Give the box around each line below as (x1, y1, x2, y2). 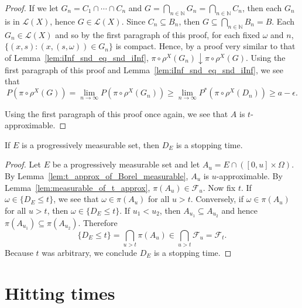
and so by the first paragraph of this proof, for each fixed (55, 28, 260, 40)
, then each (242, 2, 282, 13)
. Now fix (203, 181, 236, 193)
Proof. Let (5, 158, 41, 170)
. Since (121, 15, 146, 27)
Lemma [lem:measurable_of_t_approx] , (5, 181, 150, 193)
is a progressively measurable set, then (22, 138, 159, 150)
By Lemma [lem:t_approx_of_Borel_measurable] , (5, 170, 188, 182)
